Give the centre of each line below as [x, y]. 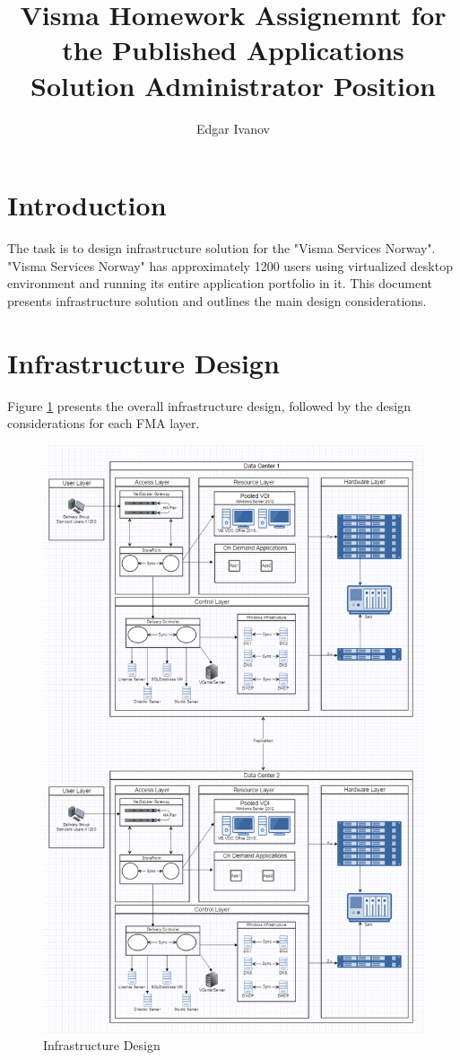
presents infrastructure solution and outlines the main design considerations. [217, 300]
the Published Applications [233, 50]
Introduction [87, 205]
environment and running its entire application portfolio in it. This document [220, 283]
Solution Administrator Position [233, 85]
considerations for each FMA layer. [104, 423]
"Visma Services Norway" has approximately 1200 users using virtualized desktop [230, 265]
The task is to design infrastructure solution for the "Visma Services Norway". [221, 248]
